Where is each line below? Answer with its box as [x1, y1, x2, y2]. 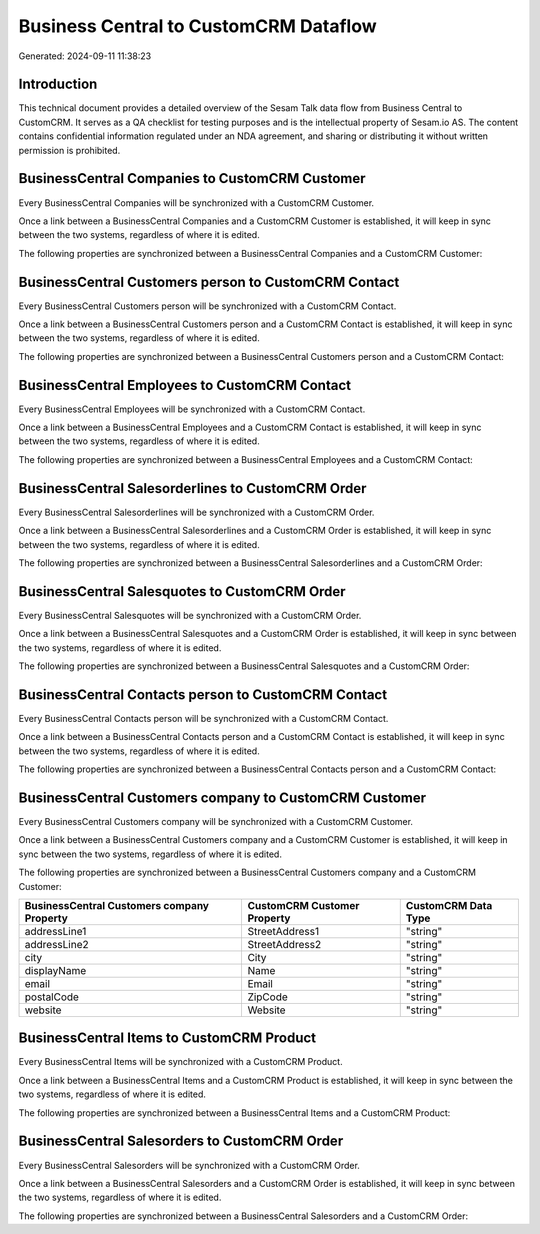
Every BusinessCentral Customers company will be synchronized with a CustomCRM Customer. [18, 816, 414, 827]
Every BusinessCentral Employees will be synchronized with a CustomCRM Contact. [18, 403, 366, 415]
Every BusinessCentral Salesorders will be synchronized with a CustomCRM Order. [18, 1159, 360, 1171]
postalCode [24, 990, 80, 1004]
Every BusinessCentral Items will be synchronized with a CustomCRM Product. [18, 1056, 344, 1068]
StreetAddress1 [247, 924, 320, 938]
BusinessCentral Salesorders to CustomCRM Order [18, 1133, 344, 1150]
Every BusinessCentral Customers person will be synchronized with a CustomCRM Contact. [18, 300, 397, 312]
